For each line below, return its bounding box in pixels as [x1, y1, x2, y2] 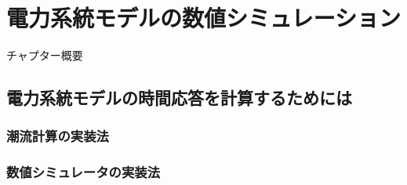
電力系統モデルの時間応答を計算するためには [6, 85, 352, 110]
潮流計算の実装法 [6, 126, 109, 146]
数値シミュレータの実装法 [6, 162, 160, 182]
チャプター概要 [6, 47, 83, 63]
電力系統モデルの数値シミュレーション [6, 2, 401, 34]
